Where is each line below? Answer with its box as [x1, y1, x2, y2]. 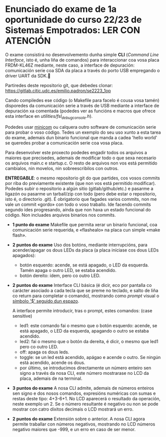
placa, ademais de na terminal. [19, 375, 83, 381]
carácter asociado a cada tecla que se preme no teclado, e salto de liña [12, 287, 159, 293]
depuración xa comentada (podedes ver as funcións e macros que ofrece [5, 108, 156, 114]
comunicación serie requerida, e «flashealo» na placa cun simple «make [12, 227, 160, 233]
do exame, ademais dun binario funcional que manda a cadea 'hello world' [5, 134, 158, 140]
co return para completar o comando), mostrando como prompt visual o [12, 292, 160, 299]
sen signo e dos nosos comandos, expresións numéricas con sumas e [12, 390, 156, 396]
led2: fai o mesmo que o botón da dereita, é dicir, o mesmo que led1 [19, 338, 159, 344]
